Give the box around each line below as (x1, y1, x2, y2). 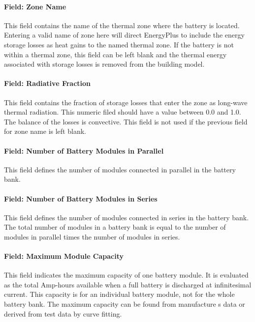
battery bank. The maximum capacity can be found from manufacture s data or (4, 299, 245, 309)
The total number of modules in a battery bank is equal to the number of (4, 222, 226, 232)
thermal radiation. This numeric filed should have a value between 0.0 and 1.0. (4, 107, 241, 117)
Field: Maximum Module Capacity (4, 251, 124, 261)
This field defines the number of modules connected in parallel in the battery (4, 164, 236, 174)
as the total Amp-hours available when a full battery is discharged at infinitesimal (4, 279, 252, 289)
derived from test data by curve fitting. (4, 308, 122, 319)
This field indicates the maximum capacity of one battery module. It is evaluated (4, 270, 249, 280)
